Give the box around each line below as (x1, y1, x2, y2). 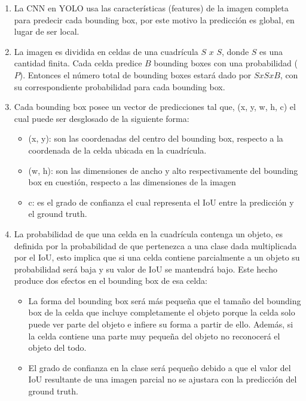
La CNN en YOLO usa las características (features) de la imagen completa (14, 2, 289, 14)
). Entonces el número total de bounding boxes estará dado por (19, 68, 252, 81)
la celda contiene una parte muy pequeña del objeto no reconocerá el (28, 329, 280, 342)
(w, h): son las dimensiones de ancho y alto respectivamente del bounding (28, 164, 298, 176)
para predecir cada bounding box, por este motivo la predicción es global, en (14, 13, 295, 26)
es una (259, 45, 283, 57)
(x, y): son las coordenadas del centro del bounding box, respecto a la (28, 132, 283, 145)
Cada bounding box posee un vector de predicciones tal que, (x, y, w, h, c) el (14, 100, 296, 113)
